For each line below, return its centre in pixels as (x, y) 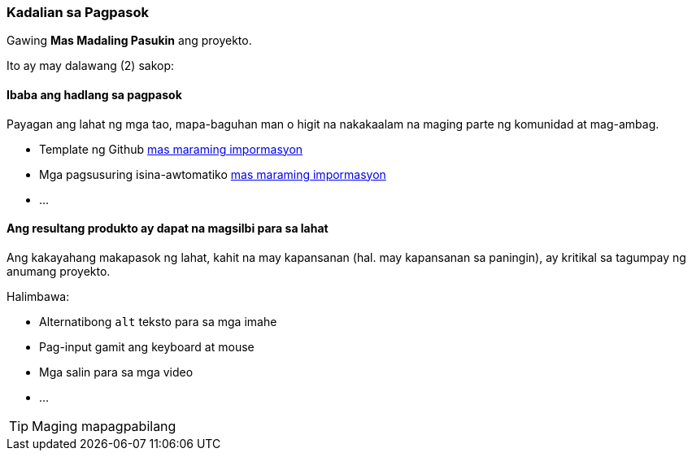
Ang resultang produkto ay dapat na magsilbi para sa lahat (168, 228)
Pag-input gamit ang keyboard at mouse (147, 346)
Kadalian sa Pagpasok (78, 12)
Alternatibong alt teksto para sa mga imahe (158, 321)
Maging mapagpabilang (104, 426)
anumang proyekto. (59, 271)
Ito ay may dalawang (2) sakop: (91, 66)
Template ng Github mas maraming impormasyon (171, 149)
